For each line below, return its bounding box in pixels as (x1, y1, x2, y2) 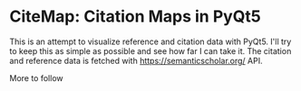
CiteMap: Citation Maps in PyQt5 (9, 6, 261, 27)
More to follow (9, 72, 63, 83)
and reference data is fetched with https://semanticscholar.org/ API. (9, 55, 263, 66)
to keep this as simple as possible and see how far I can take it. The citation (9, 45, 292, 56)
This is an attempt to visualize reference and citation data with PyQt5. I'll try (9, 36, 292, 47)
